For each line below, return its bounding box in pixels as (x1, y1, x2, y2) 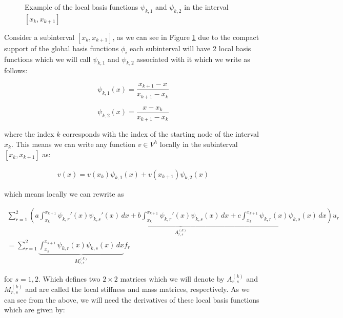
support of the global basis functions (4, 43, 119, 53)
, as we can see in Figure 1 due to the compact (112, 31, 259, 42)
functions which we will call (4, 53, 91, 64)
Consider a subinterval (4, 31, 75, 42)
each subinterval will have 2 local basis (130, 43, 251, 53)
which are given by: (4, 304, 65, 315)
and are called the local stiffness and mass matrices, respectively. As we (25, 284, 250, 294)
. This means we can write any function (11, 139, 135, 150)
